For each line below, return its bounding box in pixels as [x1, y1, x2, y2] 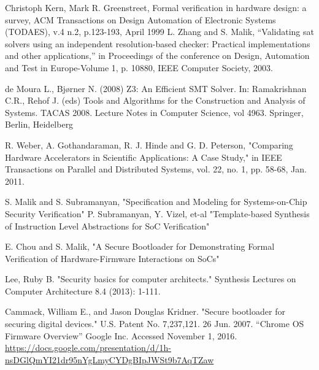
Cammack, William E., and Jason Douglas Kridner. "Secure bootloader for [5, 305, 285, 318]
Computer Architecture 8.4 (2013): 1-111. [5, 284, 161, 297]
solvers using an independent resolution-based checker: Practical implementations [5, 37, 310, 50]
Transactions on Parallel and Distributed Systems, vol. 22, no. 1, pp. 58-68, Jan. [5, 163, 307, 175]
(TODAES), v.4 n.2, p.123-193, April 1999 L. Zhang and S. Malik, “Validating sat [5, 25, 314, 38]
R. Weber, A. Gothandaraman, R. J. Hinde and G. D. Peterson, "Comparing [5, 138, 293, 151]
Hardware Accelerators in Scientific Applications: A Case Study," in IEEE [5, 150, 282, 163]
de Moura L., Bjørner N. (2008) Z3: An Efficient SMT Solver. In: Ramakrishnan [5, 82, 307, 94]
